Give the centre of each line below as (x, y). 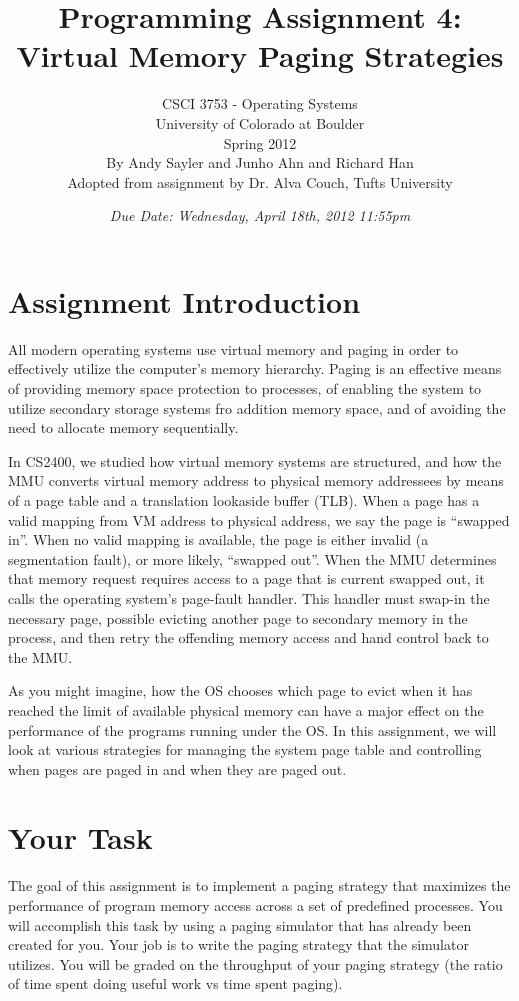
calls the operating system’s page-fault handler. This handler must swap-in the (249, 597)
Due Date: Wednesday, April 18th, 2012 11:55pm (260, 215)
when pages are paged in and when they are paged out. (177, 768)
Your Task (80, 837)
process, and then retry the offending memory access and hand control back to (248, 637)
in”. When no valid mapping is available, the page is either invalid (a (218, 539)
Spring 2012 (260, 142)
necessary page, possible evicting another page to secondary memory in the (238, 617)
